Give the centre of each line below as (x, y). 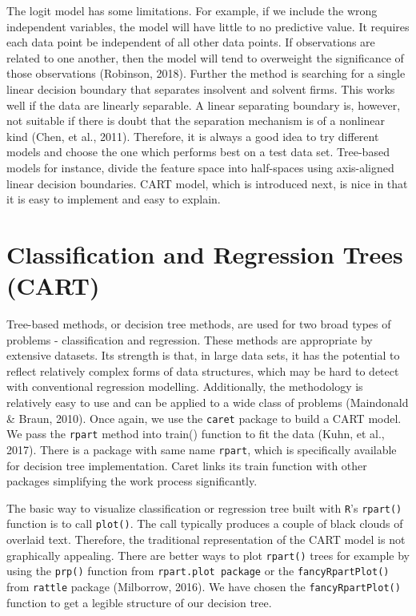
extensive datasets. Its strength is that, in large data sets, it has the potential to (203, 355)
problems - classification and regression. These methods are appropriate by (190, 339)
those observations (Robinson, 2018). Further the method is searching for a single (206, 73)
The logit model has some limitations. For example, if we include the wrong (192, 10)
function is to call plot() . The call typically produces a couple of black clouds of (205, 523)
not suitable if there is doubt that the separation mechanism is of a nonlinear (196, 121)
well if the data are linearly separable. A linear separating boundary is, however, (204, 105)
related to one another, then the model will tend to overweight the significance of (205, 57)
